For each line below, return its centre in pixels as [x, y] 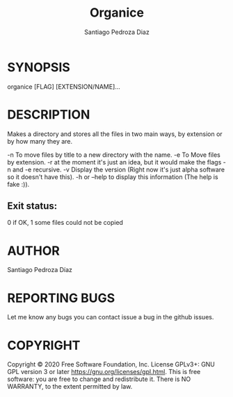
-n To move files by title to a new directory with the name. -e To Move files [114, 155]
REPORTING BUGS [61, 298]
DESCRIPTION [49, 114]
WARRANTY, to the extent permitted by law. [70, 387]
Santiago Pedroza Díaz [40, 270]
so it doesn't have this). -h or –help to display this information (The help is [113, 177]
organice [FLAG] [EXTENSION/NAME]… [64, 86]
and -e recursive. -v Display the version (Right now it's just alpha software [119, 169]
